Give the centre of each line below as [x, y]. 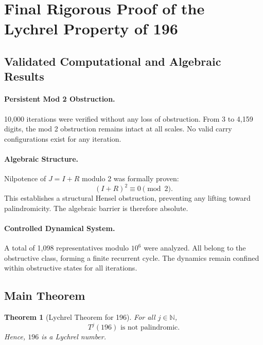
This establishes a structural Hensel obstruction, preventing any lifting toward [127, 198]
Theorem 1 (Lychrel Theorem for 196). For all [80, 317]
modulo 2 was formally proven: [130, 178]
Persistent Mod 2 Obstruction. [60, 99]
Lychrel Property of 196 [91, 28]
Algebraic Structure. [41, 158]
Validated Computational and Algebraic [113, 61]
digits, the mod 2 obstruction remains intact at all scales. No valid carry [118, 129]
